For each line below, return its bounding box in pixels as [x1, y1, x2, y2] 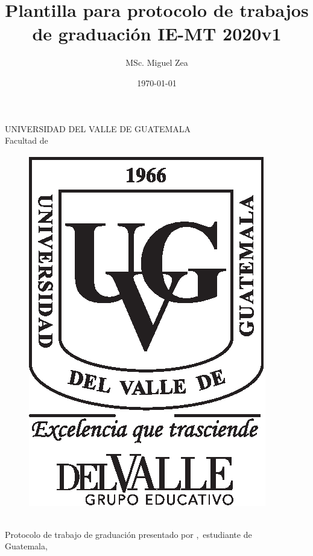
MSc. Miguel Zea [125, 56, 188, 69]
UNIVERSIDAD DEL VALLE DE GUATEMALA [5, 122, 191, 135]
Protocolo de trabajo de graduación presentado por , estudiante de [5, 528, 252, 540]
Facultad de [5, 134, 48, 147]
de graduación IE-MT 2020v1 [32, 21, 282, 46]
